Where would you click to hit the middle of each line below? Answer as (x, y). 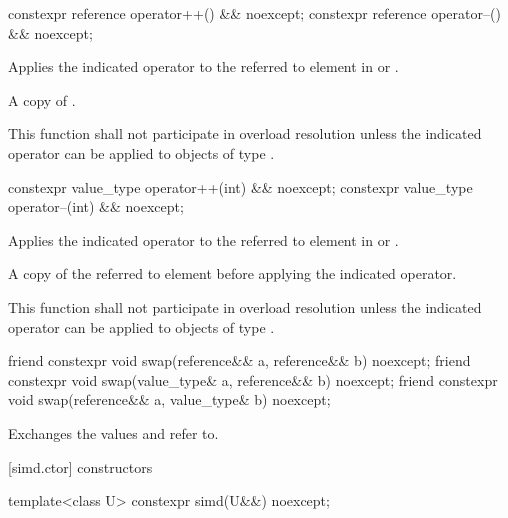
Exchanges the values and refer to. (113, 432)
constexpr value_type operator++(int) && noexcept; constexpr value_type (240, 186)
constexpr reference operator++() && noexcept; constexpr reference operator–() (254, 13)
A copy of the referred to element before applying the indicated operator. (232, 273)
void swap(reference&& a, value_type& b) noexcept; (169, 399)
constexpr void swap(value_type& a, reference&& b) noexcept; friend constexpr (253, 379)
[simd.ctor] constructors (80, 466)
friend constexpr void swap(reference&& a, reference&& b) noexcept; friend (239, 360)
